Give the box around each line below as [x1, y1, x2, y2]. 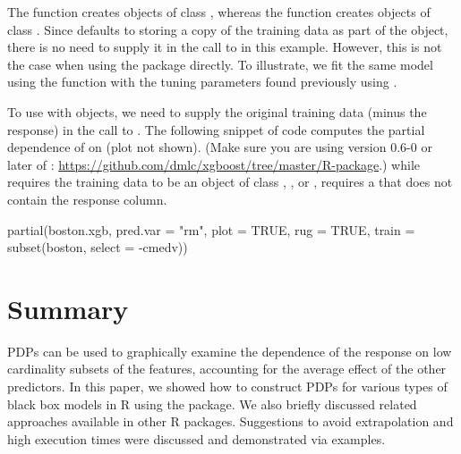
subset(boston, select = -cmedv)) [7, 238, 188, 256]
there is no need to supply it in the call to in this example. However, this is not [7, 38, 442, 56]
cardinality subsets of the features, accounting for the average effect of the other [7, 359, 447, 378]
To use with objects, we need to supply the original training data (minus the [7, 102, 427, 121]
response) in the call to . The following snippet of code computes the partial [7, 120, 425, 139]
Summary [7, 290, 129, 326]
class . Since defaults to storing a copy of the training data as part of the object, [7, 20, 448, 38]
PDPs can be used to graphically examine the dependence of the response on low [7, 341, 452, 360]
